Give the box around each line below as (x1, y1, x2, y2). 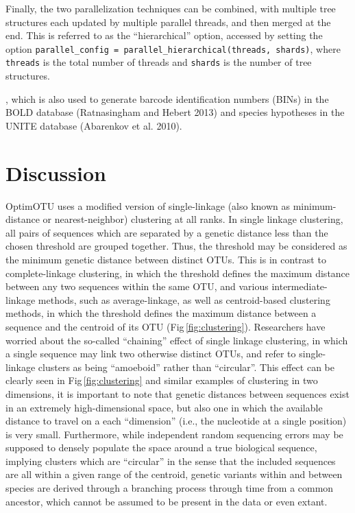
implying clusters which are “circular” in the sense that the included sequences (5, 453, 336, 468)
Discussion (5, 158, 106, 187)
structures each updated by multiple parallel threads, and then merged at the (5, 14, 331, 29)
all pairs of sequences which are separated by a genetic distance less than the (5, 225, 328, 239)
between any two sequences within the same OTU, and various (5, 279, 269, 294)
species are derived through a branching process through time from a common (5, 481, 334, 495)
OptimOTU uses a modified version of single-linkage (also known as (5, 198, 291, 213)
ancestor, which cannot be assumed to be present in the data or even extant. (5, 494, 328, 508)
